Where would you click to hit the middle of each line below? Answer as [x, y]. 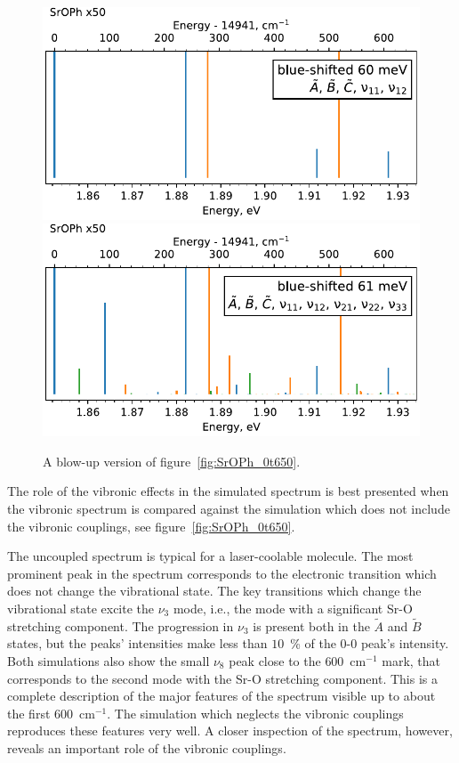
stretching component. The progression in [121, 625]
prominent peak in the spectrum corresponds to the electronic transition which [222, 573]
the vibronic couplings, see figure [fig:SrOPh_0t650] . [151, 526]
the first [29, 713]
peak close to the [275, 660]
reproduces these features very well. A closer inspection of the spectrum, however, [230, 731]
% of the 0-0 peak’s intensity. [370, 643]
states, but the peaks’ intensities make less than [137, 643]
